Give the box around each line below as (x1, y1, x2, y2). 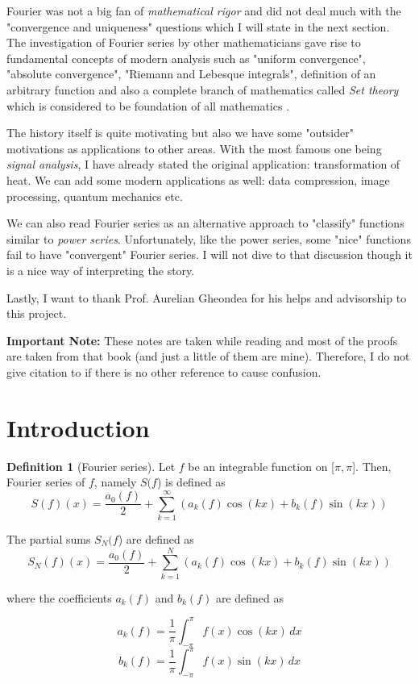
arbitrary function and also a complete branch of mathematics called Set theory (6, 81, 399, 98)
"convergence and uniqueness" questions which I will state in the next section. (6, 18, 390, 35)
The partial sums (6, 530, 91, 547)
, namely (93, 473, 137, 490)
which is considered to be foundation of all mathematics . (6, 97, 290, 114)
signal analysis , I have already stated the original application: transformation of (6, 156, 400, 173)
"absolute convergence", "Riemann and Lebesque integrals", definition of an (6, 65, 376, 82)
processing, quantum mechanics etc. (6, 187, 183, 204)
